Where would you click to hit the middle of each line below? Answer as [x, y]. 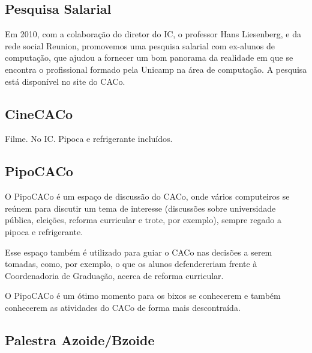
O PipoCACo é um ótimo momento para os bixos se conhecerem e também [143, 296]
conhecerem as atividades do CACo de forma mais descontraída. [123, 307]
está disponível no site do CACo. [65, 81]
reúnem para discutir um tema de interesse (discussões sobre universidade [140, 208]
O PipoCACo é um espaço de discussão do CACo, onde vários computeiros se [147, 196]
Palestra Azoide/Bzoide [80, 339]
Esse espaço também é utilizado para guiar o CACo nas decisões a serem [139, 252]
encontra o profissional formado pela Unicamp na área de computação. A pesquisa [156, 69]
